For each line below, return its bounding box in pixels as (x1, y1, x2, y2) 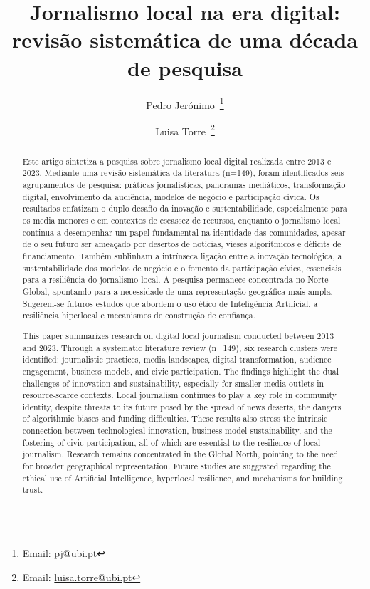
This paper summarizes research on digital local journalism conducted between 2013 (22, 329, 334, 341)
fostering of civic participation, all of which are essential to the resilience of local (22, 436, 321, 448)
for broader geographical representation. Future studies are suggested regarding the (22, 460, 331, 472)
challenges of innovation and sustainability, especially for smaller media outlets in (22, 377, 324, 389)
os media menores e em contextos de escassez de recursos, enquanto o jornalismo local (22, 214, 341, 226)
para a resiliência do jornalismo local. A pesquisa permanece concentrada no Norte (22, 273, 329, 286)
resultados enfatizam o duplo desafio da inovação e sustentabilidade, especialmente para (22, 202, 348, 214)
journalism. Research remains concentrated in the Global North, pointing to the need (22, 448, 339, 460)
